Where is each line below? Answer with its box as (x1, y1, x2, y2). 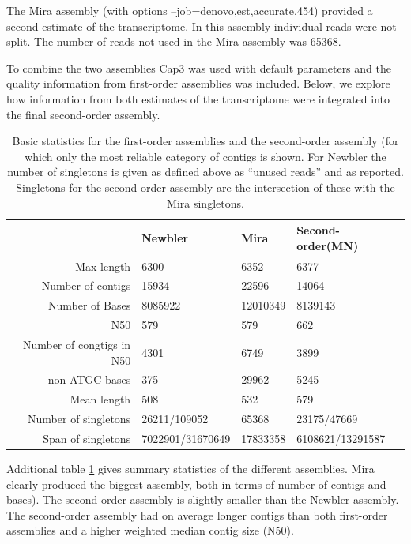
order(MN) (296, 237, 359, 253)
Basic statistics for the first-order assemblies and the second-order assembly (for (12, 133, 399, 149)
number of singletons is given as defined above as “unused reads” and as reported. (7, 163, 404, 180)
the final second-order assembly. (6, 106, 160, 122)
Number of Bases (47, 297, 131, 313)
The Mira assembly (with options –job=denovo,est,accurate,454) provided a (6, 2, 373, 18)
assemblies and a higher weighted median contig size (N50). (6, 522, 294, 538)
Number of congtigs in (22, 336, 131, 352)
